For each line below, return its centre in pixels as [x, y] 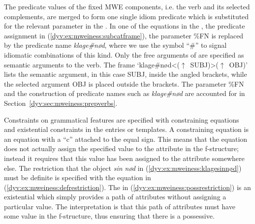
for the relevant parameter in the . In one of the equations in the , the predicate [125, 26]
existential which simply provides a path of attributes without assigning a [115, 197]
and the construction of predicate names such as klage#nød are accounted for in [125, 93]
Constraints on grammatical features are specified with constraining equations [122, 119]
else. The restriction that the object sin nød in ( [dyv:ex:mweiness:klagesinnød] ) [123, 168]
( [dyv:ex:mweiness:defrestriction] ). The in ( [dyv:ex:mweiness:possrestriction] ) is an [127, 187]
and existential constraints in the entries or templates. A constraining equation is [126, 129]
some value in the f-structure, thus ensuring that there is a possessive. [109, 216]
